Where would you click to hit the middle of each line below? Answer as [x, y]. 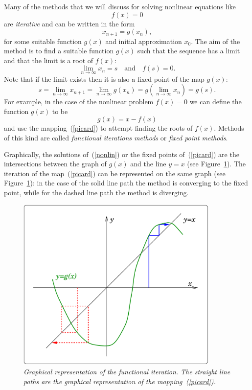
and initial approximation [144, 41]
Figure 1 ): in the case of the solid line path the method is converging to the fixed [126, 183]
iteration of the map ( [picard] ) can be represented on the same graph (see [115, 173]
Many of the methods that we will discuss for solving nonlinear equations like [120, 6]
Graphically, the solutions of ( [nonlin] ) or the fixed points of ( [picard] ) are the [122, 154]
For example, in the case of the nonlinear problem [79, 102]
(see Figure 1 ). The [217, 164]
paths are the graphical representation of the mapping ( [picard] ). [120, 381]
